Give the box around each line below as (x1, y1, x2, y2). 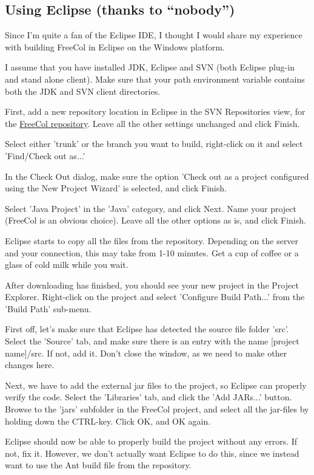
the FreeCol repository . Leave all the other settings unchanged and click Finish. (5, 117, 300, 129)
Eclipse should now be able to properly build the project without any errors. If (5, 435, 298, 448)
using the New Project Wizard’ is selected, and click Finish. (5, 182, 227, 194)
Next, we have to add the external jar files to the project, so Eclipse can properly (5, 378, 307, 391)
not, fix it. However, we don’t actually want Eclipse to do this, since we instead (5, 446, 299, 459)
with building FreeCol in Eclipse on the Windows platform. (5, 40, 225, 53)
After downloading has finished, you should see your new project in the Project (5, 278, 299, 291)
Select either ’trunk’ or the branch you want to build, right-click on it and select (5, 137, 303, 150)
